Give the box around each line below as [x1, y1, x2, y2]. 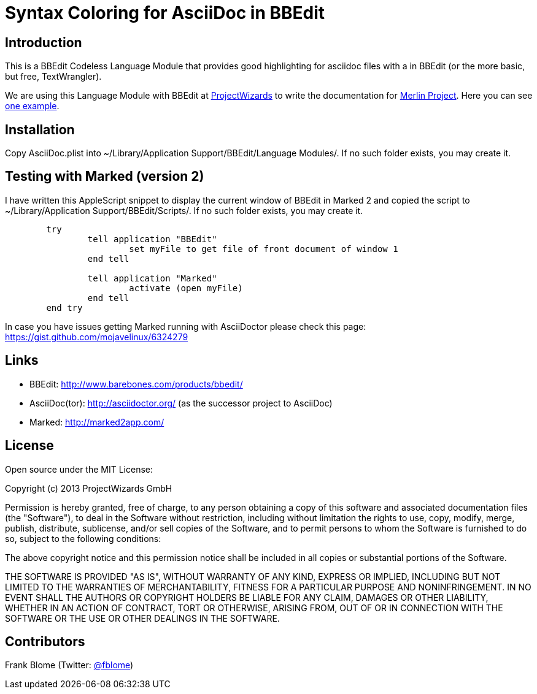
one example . [5, 101, 60, 112]
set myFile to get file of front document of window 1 [129, 243, 398, 254]
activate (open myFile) [129, 283, 243, 293]
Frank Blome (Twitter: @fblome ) [5, 660, 134, 671]
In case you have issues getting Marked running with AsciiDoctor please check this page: [5, 321, 366, 332]
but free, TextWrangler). [5, 71, 102, 82]
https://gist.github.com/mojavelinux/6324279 [5, 331, 188, 342]
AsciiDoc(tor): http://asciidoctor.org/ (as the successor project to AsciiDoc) [29, 397, 333, 408]
